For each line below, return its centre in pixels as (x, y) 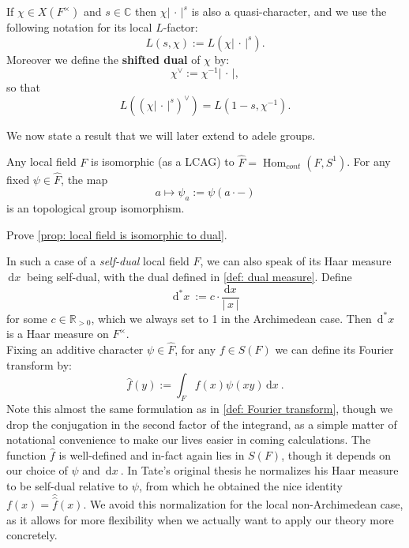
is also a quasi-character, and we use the (289, 11)
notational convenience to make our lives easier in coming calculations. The (189, 439)
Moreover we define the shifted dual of (103, 59)
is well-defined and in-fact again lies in (152, 454)
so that (23, 87)
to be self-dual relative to (68, 486)
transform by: (39, 364)
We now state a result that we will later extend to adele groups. (161, 135)
